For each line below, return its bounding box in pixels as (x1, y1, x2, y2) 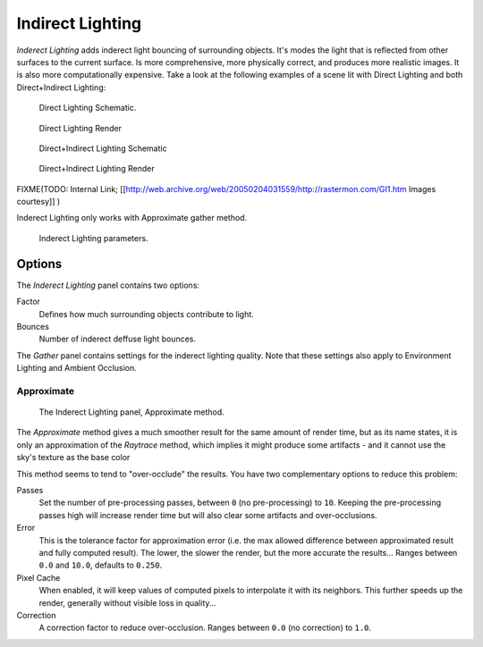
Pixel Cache (16, 572, 61, 583)
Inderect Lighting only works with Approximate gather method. (16, 213, 248, 223)
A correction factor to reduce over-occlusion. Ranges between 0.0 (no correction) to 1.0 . (38, 622, 371, 634)
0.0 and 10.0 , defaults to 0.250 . (38, 559, 163, 571)
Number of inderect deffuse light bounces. (38, 333, 197, 344)
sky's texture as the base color (16, 452, 131, 463)
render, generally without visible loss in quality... (38, 597, 216, 608)
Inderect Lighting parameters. (38, 232, 148, 243)
